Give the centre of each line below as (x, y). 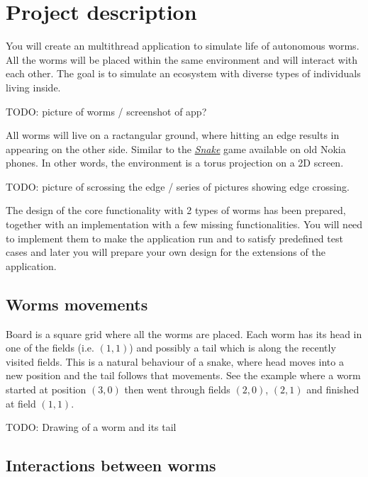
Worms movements (77, 304)
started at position (46, 389)
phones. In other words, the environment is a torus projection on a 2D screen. (175, 163)
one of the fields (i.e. (50, 348)
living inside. (33, 87)
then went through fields (177, 389)
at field (21, 403)
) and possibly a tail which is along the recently (233, 348)
